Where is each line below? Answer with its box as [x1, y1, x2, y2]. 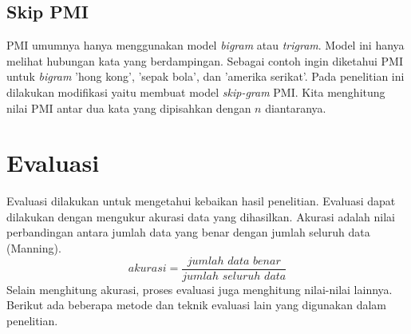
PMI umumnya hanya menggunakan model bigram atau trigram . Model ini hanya [6, 37, 405, 54]
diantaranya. [265, 99, 326, 116]
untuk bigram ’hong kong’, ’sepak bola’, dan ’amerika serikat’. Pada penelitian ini [6, 68, 405, 85]
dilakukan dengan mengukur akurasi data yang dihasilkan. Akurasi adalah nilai [6, 208, 395, 225]
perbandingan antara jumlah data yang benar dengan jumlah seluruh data [6, 224, 370, 241]
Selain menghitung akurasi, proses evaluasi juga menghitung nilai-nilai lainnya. [6, 280, 393, 297]
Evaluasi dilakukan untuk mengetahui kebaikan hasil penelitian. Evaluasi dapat [6, 193, 396, 209]
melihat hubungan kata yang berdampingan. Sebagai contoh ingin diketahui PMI [6, 52, 403, 69]
